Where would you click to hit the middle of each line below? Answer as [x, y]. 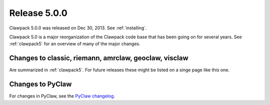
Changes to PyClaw [40, 84]
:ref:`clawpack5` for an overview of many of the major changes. [75, 44]
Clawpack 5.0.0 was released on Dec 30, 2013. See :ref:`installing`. [78, 28]
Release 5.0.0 [38, 13]
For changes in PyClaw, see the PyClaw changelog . [62, 96]
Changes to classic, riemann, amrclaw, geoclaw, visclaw [99, 58]
